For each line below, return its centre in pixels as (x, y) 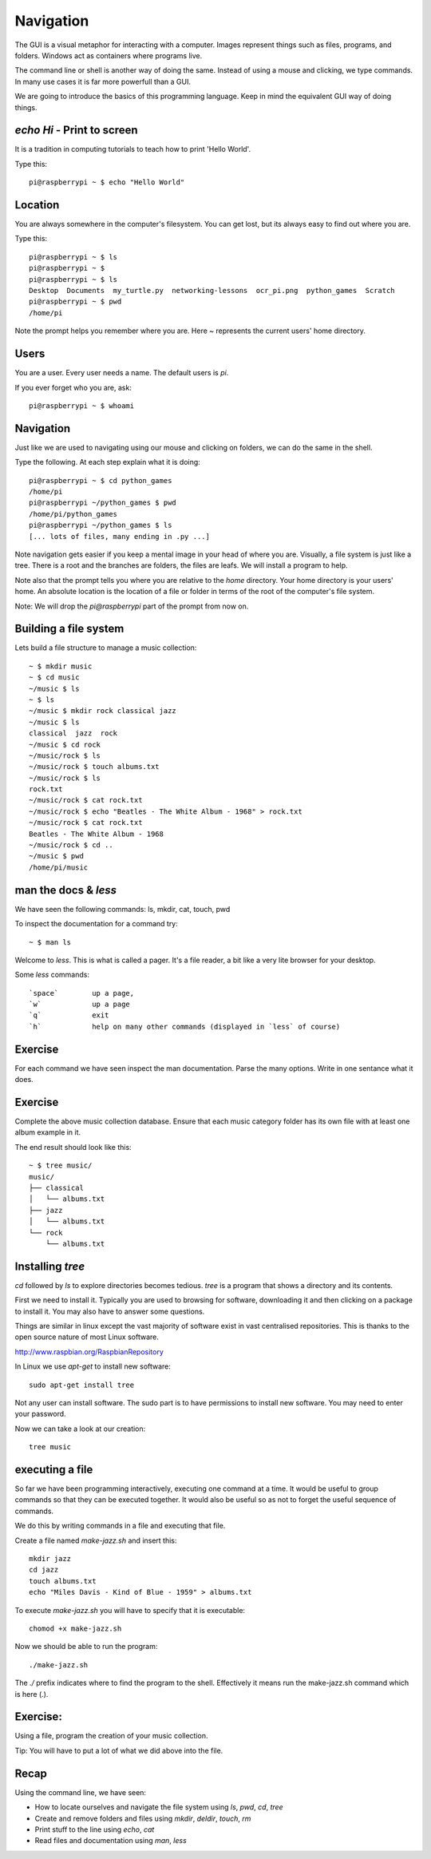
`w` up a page (80, 1005)
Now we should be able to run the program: (86, 1647)
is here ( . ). (32, 1694)
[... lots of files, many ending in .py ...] (120, 536)
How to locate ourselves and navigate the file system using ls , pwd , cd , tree (159, 1807)
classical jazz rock (73, 733)
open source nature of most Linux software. (87, 1337)
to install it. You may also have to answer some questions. (110, 1311)
